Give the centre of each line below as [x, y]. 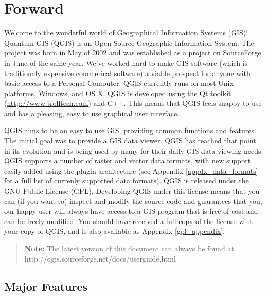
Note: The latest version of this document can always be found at [129, 248]
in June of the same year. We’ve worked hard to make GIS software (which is [126, 62]
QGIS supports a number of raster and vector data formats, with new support [128, 161]
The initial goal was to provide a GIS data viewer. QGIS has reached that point [130, 141]
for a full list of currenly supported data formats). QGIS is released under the [127, 181]
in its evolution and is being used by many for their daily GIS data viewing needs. [134, 150]
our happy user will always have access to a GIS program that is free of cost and [131, 211]
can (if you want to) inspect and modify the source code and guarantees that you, [133, 201]
